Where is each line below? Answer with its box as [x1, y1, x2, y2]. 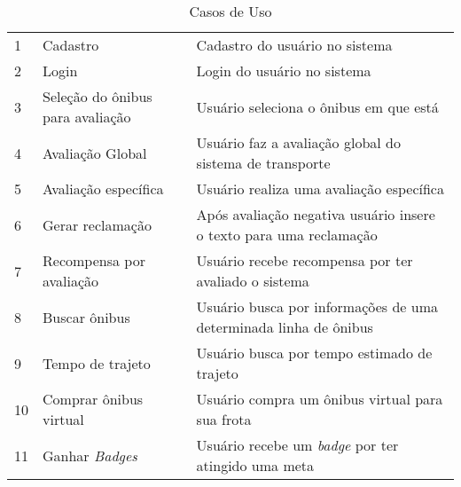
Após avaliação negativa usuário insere [196, 204, 435, 224]
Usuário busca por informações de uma [196, 296, 438, 317]
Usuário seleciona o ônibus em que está [196, 96, 439, 117]
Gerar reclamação [43, 214, 152, 235]
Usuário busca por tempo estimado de [196, 342, 433, 363]
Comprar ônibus [43, 389, 144, 409]
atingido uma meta [196, 455, 315, 475]
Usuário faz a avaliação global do [196, 132, 401, 153]
